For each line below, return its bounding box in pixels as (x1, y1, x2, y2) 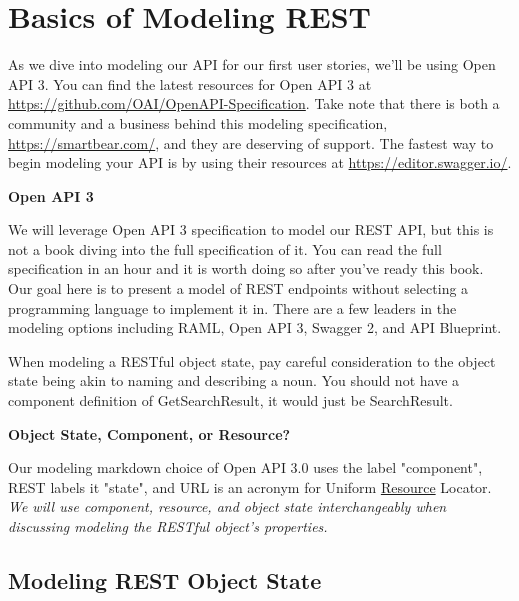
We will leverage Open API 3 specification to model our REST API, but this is (8, 219, 494, 240)
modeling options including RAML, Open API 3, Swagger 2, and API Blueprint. (8, 317, 502, 338)
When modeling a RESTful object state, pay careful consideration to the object (8, 350, 496, 371)
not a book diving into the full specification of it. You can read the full (8, 238, 442, 259)
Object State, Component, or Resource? (8, 423, 291, 444)
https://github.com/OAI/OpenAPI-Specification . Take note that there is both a (8, 93, 500, 114)
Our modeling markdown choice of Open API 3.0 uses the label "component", (8, 457, 483, 478)
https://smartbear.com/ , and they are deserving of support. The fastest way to (8, 132, 494, 153)
